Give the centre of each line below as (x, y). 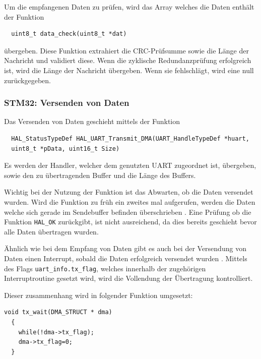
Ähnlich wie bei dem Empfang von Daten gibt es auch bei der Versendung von (125, 248)
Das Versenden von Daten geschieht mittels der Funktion (92, 121)
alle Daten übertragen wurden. (51, 231)
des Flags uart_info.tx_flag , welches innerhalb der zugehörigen (105, 268)
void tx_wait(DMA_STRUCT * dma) (58, 312)
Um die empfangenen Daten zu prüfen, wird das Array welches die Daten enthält (129, 7)
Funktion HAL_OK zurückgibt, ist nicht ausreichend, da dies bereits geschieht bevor (130, 222)
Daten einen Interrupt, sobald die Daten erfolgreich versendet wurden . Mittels (126, 258)
